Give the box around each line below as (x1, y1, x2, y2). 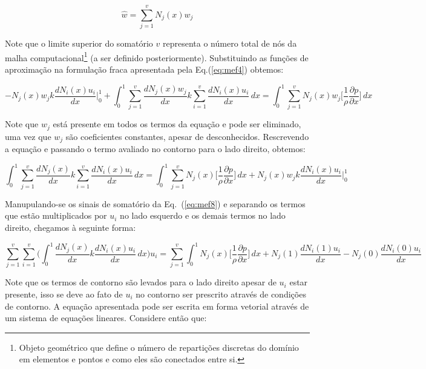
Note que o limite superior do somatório (5, 37, 153, 50)
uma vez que (5, 130, 51, 142)
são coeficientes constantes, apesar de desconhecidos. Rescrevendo (65, 130, 309, 142)
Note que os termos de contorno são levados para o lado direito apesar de (5, 276, 277, 288)
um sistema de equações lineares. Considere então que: (5, 311, 207, 324)
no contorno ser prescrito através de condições (136, 287, 306, 300)
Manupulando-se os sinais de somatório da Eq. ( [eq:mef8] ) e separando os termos (5, 197, 306, 210)
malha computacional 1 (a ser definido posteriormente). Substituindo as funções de (5, 49, 309, 64)
